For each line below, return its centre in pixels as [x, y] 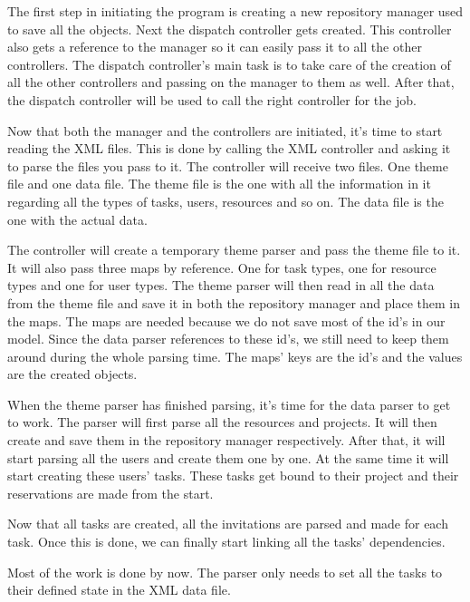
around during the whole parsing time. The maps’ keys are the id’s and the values [235, 356]
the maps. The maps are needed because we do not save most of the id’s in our [226, 320]
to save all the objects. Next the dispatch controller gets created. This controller [230, 29]
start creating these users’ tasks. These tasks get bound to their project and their [233, 476]
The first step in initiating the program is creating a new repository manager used [235, 11]
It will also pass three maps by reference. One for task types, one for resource [222, 267]
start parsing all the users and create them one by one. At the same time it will [228, 457]
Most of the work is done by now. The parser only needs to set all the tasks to [225, 572]
